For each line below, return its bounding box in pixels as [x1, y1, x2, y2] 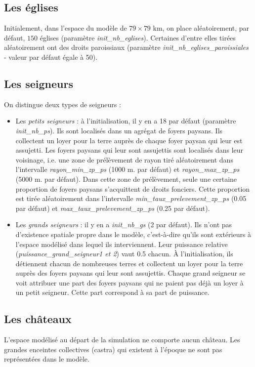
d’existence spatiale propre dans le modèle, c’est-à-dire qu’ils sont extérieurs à [15, 229, 252, 239]
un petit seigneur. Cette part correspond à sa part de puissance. [15, 287, 210, 297]
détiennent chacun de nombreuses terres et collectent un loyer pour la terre [15, 258, 243, 268]
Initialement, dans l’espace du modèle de [4, 23, 127, 33]
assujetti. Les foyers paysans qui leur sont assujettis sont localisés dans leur [15, 145, 244, 155]
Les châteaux [4, 311, 72, 326]
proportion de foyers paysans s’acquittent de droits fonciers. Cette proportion [15, 183, 250, 194]
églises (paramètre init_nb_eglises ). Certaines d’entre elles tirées [40, 32, 236, 42]
